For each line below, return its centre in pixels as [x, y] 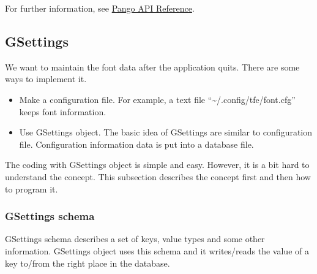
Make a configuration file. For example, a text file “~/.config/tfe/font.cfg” [157, 99]
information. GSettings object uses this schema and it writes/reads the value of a [157, 250]
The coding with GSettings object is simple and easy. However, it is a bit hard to [157, 165]
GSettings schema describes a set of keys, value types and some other [135, 239]
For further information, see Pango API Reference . [100, 8]
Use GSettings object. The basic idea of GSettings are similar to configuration [166, 132]
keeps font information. [63, 111]
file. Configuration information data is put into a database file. [136, 144]
